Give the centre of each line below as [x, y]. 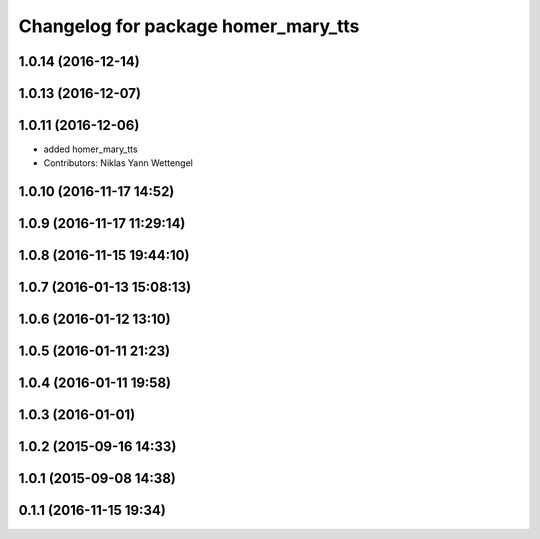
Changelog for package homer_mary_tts [189, 26]
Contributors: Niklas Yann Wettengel [118, 163]
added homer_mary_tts [91, 149]
